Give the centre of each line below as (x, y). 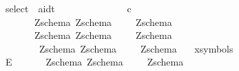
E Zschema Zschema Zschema (94, 62)
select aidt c (68, 8)
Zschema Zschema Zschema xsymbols (136, 48)
